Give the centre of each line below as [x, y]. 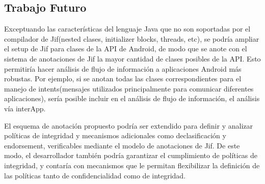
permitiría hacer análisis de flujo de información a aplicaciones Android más [123, 68]
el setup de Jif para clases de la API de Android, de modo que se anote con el [126, 49]
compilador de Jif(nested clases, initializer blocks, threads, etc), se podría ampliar [132, 38]
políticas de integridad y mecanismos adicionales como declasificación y [115, 135]
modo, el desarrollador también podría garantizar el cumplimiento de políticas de [131, 155]
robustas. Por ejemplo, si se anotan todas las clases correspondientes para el [123, 79]
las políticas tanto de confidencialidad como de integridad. [95, 175]
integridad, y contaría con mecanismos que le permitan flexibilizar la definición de [132, 165]
